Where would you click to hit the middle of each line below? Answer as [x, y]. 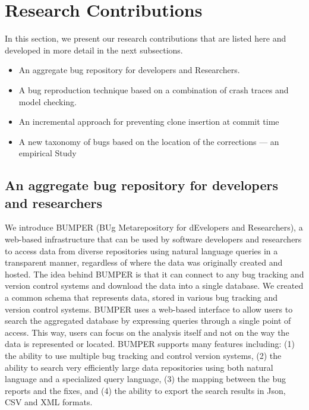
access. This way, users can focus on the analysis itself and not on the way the [147, 332]
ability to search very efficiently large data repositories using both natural [139, 367]
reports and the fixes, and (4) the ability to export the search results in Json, [145, 390]
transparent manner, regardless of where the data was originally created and [144, 262]
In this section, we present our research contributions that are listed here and [146, 38]
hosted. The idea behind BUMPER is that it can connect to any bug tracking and [154, 274]
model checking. [48, 101]
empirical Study [48, 153]
